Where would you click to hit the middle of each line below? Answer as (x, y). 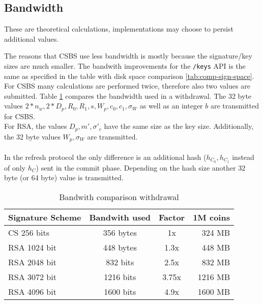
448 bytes (120, 247)
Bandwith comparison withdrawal (119, 197)
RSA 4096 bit (32, 292)
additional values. (32, 38)
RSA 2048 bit (32, 262)
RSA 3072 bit (32, 277)
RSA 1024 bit (32, 247)
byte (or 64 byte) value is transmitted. (64, 177)
